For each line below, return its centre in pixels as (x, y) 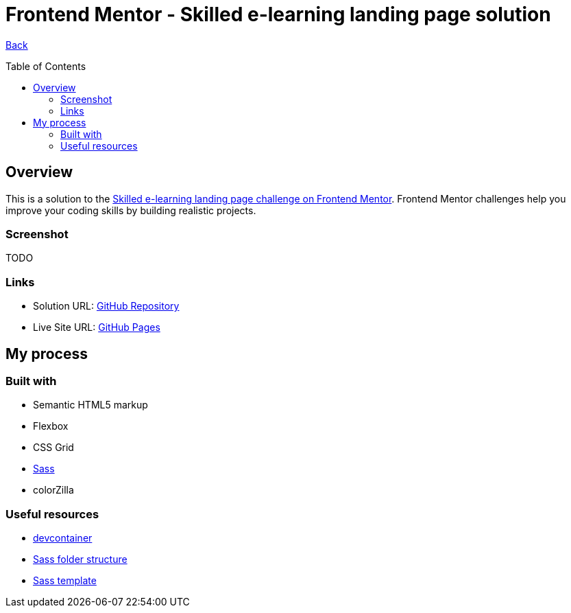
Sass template (65, 581)
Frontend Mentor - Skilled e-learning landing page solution (278, 14)
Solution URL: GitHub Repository (106, 306)
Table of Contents (46, 66)
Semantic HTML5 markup (90, 405)
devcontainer (63, 538)
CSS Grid (53, 448)
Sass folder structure (80, 559)
